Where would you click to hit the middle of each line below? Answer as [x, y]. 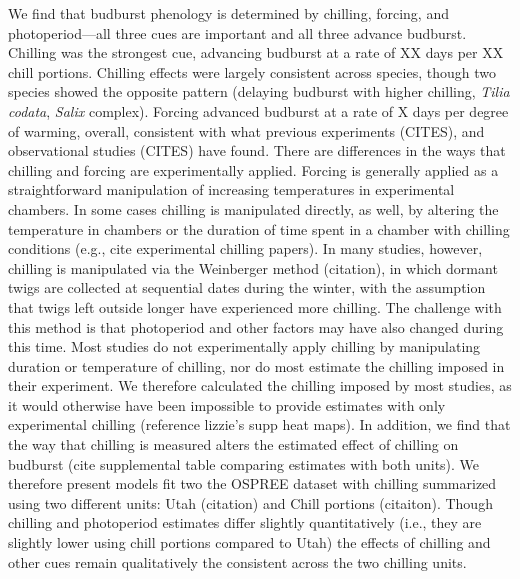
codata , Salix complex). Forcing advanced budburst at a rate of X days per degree [258, 110]
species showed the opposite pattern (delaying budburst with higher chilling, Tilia [259, 91]
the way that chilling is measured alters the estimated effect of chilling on [233, 444]
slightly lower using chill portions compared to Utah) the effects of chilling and [249, 542]
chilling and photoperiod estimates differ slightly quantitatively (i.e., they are [245, 522]
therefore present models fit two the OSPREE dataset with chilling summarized [252, 483]
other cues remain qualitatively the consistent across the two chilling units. [237, 561]
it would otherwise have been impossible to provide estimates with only [227, 404]
